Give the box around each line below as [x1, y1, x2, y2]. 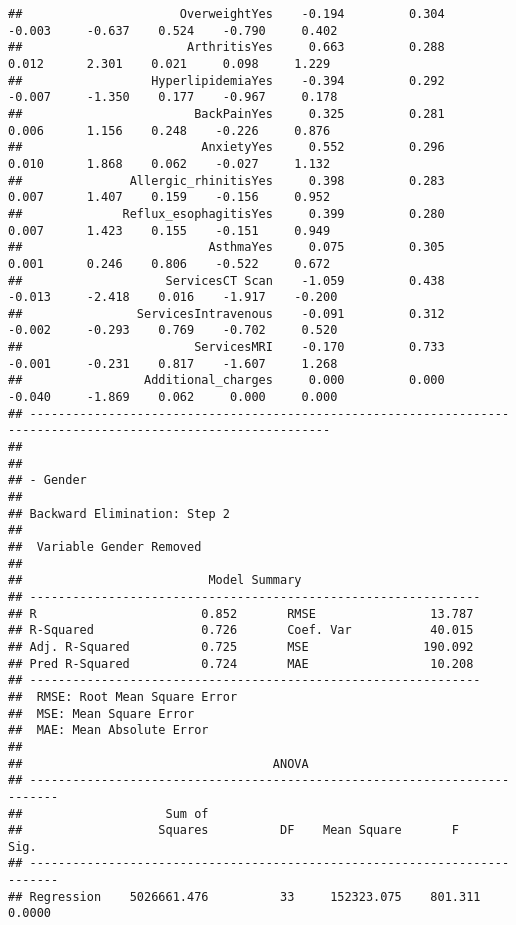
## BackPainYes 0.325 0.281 [8, 106, 445, 121]
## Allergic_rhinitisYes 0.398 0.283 [8, 173, 445, 188]
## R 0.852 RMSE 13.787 [8, 606, 474, 621]
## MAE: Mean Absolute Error [8, 723, 209, 738]
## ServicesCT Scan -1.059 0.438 [8, 273, 445, 288]
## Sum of [8, 806, 209, 821]
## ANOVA [8, 756, 309, 771]
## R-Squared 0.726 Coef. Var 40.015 [8, 623, 474, 638]
